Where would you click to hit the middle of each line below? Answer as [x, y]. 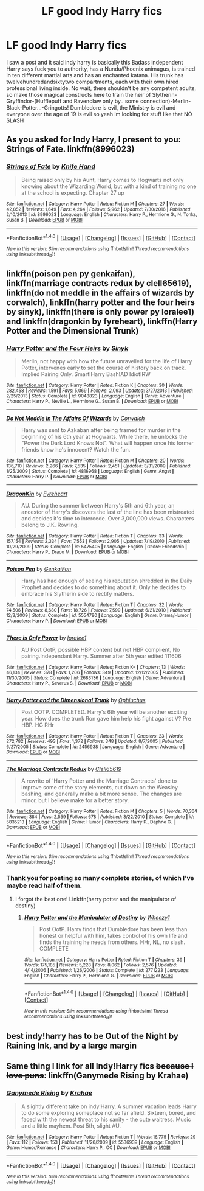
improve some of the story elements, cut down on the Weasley [99, 788]
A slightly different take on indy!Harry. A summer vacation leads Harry [109, 1106]
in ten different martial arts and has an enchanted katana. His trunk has [95, 75]
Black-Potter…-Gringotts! [38, 107]
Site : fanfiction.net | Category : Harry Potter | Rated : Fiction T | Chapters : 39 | [105, 960]
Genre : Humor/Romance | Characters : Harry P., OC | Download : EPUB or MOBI [89, 1147]
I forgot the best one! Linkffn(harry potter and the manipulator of [96, 899]
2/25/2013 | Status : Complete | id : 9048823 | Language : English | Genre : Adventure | [95, 396]
